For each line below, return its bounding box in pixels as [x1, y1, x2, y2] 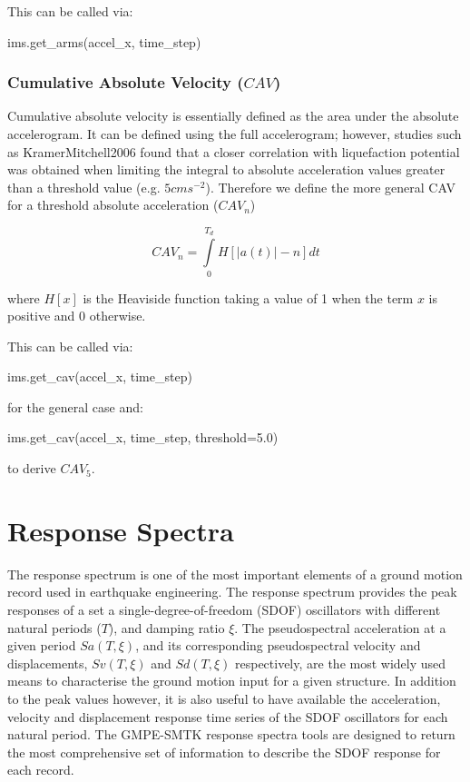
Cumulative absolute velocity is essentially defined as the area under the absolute [7, 106, 459, 125]
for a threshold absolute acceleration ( [7, 195, 219, 214]
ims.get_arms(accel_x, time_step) [7, 32, 201, 51]
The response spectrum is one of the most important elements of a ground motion [7, 564, 463, 583]
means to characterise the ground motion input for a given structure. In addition [7, 671, 456, 690]
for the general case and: [7, 397, 143, 416]
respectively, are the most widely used [234, 653, 446, 672]
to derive [7, 459, 56, 478]
